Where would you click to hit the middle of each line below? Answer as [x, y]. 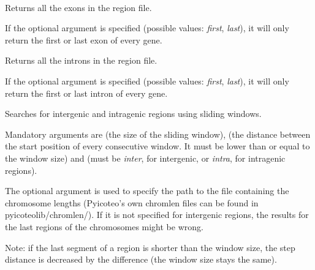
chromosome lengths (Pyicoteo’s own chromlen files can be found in [132, 202]
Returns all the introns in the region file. [81, 60]
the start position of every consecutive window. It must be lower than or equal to [157, 146]
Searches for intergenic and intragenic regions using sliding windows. [133, 114]
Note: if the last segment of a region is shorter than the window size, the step [150, 247]
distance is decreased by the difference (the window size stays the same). [141, 259]
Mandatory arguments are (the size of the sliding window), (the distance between [158, 134]
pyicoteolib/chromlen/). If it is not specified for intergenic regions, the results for [157, 215]
